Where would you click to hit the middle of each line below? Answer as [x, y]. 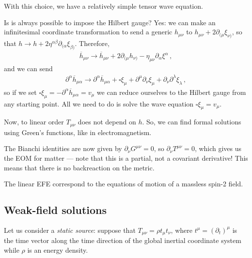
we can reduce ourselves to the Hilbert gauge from [171, 92]
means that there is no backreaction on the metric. [79, 167]
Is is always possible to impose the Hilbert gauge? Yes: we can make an [110, 22]
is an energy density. [58, 250]
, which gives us [218, 148]
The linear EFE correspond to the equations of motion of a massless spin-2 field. [124, 184]
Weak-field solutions [55, 210]
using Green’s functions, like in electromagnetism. [78, 132]
